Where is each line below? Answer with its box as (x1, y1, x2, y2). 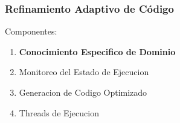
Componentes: (5, 25, 57, 38)
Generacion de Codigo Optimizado (19, 86, 147, 98)
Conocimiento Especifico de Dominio (19, 45, 176, 58)
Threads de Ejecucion (19, 106, 99, 119)
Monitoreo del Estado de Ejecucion (19, 65, 149, 78)
